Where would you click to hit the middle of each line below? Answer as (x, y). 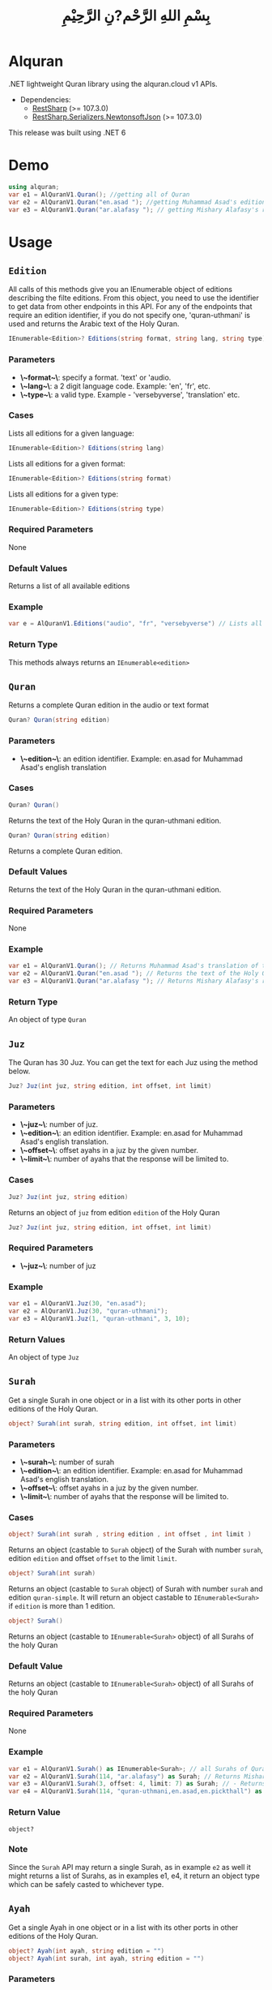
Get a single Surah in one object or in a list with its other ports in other (125, 1400)
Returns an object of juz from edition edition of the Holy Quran (114, 1212)
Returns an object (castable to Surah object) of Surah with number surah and (136, 1588)
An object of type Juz (44, 1356)
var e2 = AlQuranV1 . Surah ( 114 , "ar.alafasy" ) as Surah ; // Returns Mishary (139, 1776)
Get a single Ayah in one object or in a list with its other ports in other (123, 1927)
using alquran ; (34, 187)
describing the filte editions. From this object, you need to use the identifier (134, 298)
